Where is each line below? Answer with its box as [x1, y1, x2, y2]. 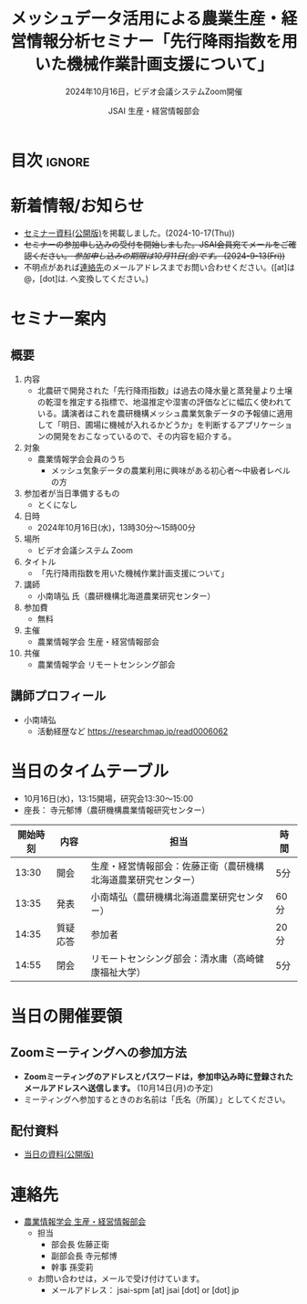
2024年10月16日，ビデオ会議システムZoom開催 [65, 86, 243, 97]
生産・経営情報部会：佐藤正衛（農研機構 [90, 859, 265, 872]
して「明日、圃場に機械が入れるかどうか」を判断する [36, 419, 238, 430]
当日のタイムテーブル [10, 761, 169, 782]
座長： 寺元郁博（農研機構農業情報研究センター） [23, 804, 210, 815]
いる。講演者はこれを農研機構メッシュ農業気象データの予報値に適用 [36, 407, 293, 418]
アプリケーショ [236, 419, 292, 430]
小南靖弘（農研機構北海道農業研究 [90, 890, 238, 903]
